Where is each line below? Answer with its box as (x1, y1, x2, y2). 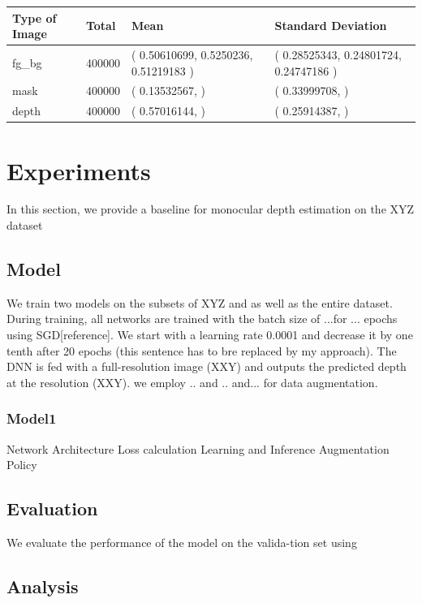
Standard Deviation (274, 17, 387, 34)
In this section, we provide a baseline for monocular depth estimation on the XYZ (6, 200, 415, 218)
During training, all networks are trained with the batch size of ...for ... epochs (6, 310, 398, 327)
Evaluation (6, 496, 98, 521)
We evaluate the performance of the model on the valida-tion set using (6, 534, 357, 550)
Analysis (6, 573, 79, 598)
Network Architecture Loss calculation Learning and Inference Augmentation (6, 440, 390, 457)
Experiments (6, 153, 151, 187)
